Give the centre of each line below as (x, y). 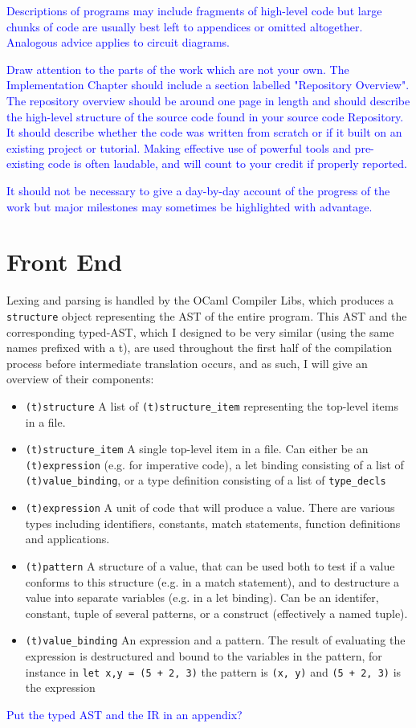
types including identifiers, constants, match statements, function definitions (213, 523)
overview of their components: (80, 379)
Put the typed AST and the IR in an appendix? (124, 714)
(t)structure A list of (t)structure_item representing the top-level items (212, 405)
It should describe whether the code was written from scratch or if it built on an (204, 132)
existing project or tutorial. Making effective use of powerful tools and (179, 147)
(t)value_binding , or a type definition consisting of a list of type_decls (206, 480)
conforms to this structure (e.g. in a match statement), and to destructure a (212, 581)
